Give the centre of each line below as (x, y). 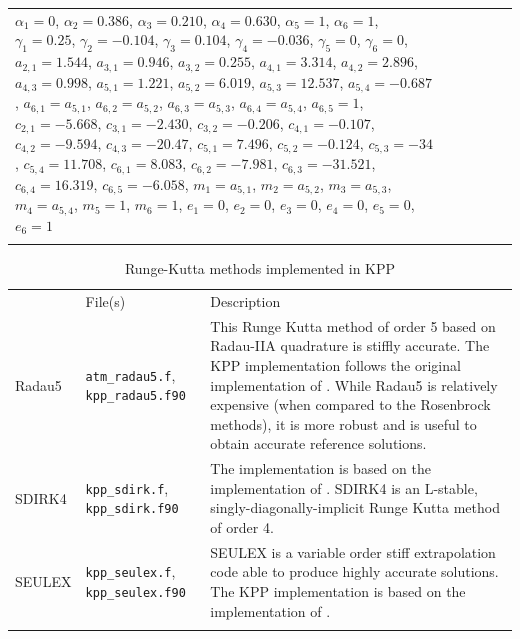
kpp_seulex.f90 (135, 593)
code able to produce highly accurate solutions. (354, 571)
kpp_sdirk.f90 (132, 509)
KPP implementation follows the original (335, 364)
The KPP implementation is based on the (338, 591)
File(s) (105, 300)
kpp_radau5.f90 (135, 396)
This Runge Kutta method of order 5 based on (353, 325)
